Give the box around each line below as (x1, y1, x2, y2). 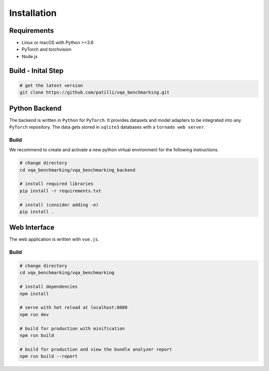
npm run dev (19, 311, 49, 317)
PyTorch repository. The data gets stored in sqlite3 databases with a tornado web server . (9, 124, 205, 130)
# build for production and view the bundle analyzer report (19, 346, 172, 352)
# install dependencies (19, 284, 78, 289)
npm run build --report (19, 354, 78, 359)
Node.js (21, 53, 38, 59)
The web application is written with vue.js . (9, 236, 100, 242)
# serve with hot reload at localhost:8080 (19, 305, 128, 310)
